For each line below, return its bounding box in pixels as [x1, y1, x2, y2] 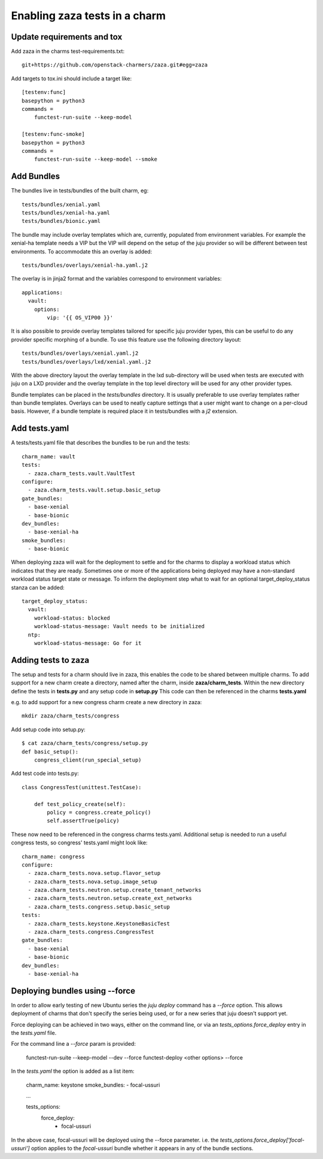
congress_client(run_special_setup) [33, 757, 142, 763]
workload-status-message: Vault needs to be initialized [33, 623, 205, 630]
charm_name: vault [22, 453, 76, 460]
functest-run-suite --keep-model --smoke [33, 156, 158, 163]
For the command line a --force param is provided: [11, 1040, 136, 1048]
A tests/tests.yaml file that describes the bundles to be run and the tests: [11, 439, 191, 446]
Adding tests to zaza [11, 655, 90, 665]
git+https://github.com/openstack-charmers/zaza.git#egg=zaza [22, 62, 208, 68]
